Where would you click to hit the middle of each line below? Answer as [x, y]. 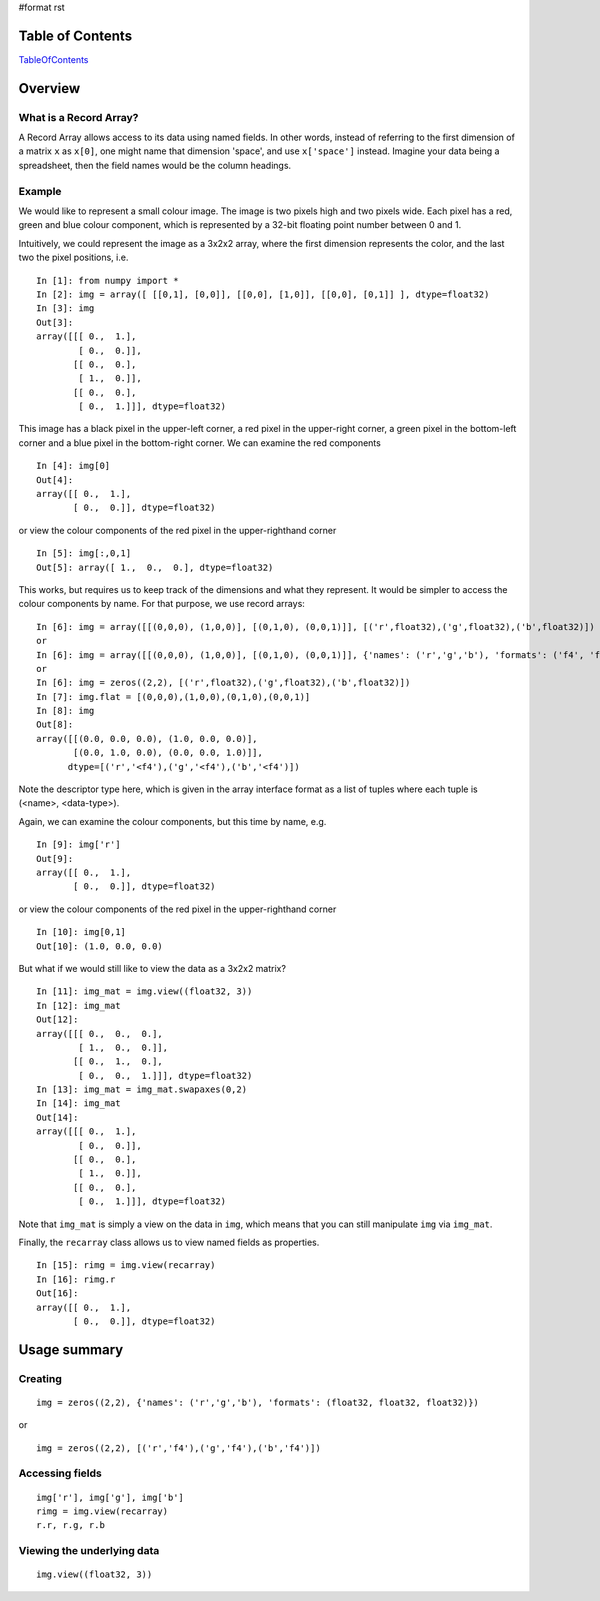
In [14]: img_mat [78, 1103]
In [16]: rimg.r [76, 1279]
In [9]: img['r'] [78, 844]
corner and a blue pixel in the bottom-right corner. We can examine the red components [200, 442]
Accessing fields [60, 1473]
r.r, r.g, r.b [70, 1525]
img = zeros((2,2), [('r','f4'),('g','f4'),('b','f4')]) [179, 1448]
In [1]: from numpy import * [107, 280]
